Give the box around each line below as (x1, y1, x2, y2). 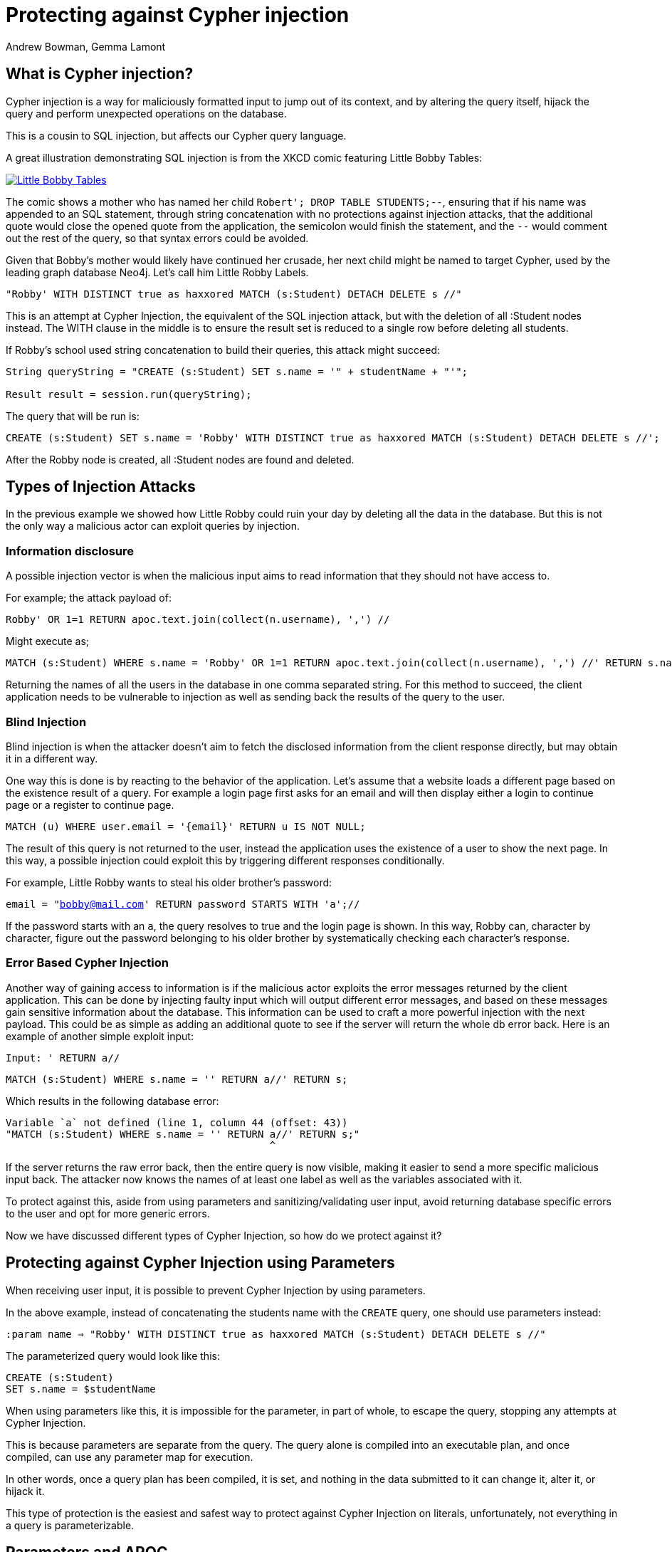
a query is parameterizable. (6, 1519, 135, 1531)
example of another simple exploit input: (6, 1029, 194, 1042)
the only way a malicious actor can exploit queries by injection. (6, 520, 300, 533)
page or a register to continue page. (6, 798, 174, 811)
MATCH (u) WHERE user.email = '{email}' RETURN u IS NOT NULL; (6, 820, 366, 832)
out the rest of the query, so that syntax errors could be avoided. (6, 231, 309, 244)
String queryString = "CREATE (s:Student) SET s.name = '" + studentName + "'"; (6, 365, 468, 377)
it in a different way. (6, 752, 98, 765)
